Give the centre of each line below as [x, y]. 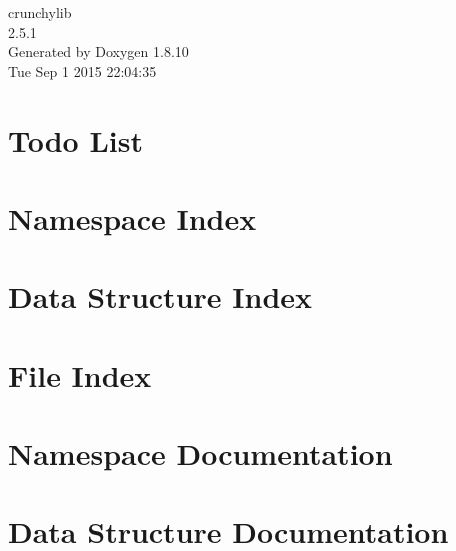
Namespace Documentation [200, 453]
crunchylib [40, 12]
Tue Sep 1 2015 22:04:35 [82, 70]
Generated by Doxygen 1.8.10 [98, 51]
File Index [80, 374]
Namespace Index [132, 217]
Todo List [75, 139]
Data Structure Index [160, 296]
